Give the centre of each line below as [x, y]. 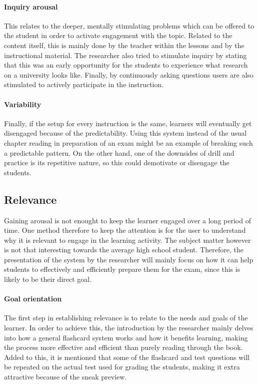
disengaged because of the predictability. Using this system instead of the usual [125, 133]
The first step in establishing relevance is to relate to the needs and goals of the [126, 318]
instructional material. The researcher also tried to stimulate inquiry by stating [125, 55]
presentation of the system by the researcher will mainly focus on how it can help [129, 259]
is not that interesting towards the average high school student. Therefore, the [124, 250]
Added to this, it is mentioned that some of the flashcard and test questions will [127, 357]
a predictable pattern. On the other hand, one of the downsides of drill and [119, 152]
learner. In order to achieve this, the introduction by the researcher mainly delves [129, 328]
